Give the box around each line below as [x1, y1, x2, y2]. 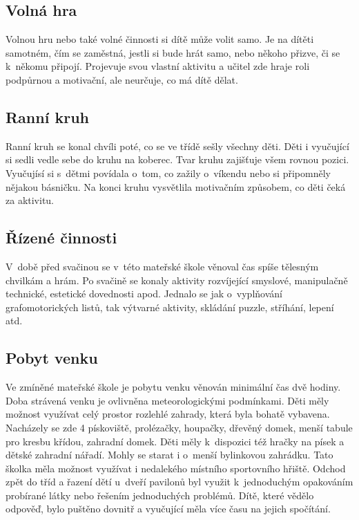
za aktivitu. [6, 193, 55, 207]
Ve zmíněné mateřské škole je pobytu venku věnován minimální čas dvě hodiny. [6, 380, 341, 394]
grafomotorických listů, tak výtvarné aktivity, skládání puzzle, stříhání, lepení [6, 299, 334, 314]
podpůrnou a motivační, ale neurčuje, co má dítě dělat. [6, 72, 238, 86]
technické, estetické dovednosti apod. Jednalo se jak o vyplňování [6, 286, 282, 301]
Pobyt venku [6, 347, 98, 369]
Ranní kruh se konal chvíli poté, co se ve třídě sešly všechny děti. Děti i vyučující [6, 138, 349, 153]
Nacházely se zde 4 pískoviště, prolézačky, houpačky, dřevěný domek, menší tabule [6, 420, 353, 434]
